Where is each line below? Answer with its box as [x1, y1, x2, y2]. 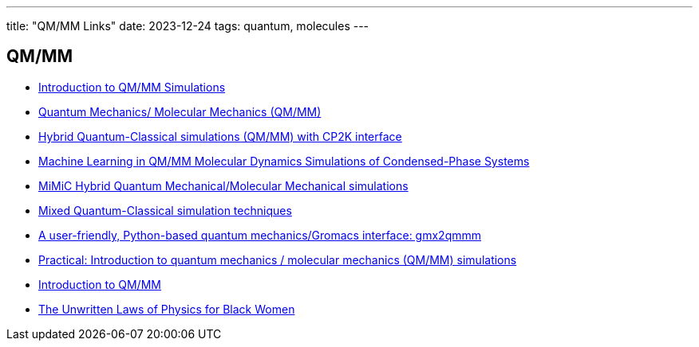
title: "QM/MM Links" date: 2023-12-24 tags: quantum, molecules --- [6, 19, 369, 33]
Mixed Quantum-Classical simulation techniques [38, 203, 292, 217]
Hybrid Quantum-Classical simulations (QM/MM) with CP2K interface [38, 129, 402, 143]
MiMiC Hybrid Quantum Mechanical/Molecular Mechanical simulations [38, 178, 409, 193]
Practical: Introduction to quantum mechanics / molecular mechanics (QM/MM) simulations [38, 252, 517, 267]
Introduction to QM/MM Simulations [38, 80, 226, 94]
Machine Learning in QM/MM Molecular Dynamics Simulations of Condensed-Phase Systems [38, 154, 530, 168]
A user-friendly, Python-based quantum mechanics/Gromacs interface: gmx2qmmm [38, 228, 481, 242]
